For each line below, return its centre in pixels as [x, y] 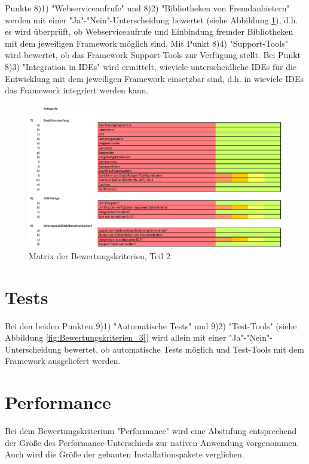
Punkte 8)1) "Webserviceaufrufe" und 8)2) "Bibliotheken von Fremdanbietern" [147, 8]
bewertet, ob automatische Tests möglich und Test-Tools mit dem [184, 349]
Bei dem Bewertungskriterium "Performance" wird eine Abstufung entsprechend [151, 431]
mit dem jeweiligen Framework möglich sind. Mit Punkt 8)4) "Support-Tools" [146, 43]
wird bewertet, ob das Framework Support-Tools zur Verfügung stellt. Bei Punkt [153, 55]
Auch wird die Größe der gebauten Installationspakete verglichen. [125, 454]
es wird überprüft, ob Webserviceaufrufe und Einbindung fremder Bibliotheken [149, 31]
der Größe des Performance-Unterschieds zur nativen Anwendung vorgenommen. [152, 442]
